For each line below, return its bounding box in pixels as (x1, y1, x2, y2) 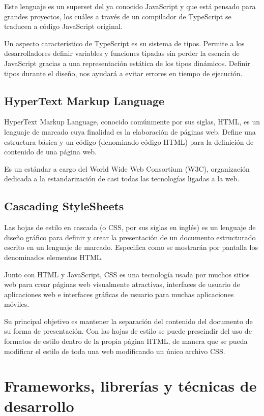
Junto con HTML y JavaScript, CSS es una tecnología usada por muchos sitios (4, 269, 250, 279)
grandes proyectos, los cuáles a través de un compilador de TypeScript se (4, 11, 231, 21)
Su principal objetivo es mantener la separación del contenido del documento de (4, 315, 253, 326)
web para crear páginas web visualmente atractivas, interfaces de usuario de (4, 279, 240, 290)
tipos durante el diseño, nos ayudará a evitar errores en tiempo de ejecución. (4, 68, 243, 78)
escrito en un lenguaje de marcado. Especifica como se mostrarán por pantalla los (4, 242, 258, 252)
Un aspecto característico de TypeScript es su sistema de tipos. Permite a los (4, 38, 245, 48)
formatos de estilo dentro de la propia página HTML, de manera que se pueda (4, 336, 248, 346)
